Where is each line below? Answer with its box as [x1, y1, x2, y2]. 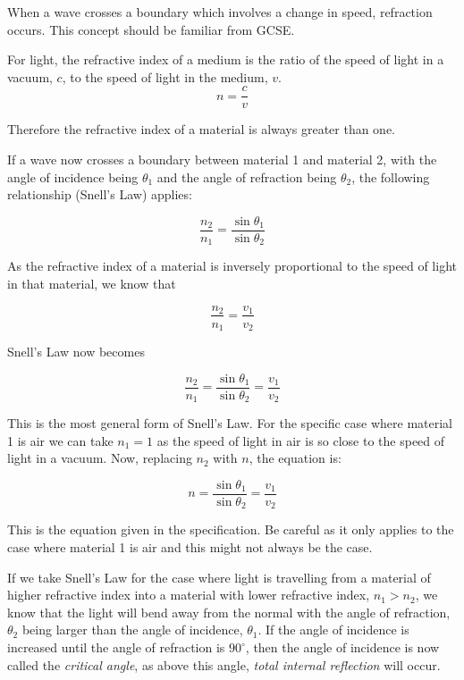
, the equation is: [249, 449, 342, 467]
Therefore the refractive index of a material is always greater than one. [7, 120, 396, 139]
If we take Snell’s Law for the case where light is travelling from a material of [7, 567, 431, 586]
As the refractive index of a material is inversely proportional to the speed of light [7, 256, 457, 275]
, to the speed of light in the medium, [62, 67, 268, 86]
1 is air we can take [7, 431, 114, 449]
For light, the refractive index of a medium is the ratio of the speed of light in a [7, 50, 444, 69]
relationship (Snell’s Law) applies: [7, 185, 192, 204]
